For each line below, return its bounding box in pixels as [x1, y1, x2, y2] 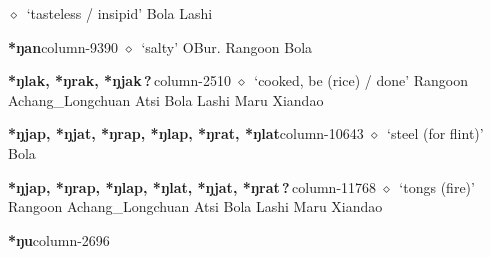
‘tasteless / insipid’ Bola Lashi [26, 3, 213, 23]
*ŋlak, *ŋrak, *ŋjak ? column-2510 [8, 70, 231, 91]
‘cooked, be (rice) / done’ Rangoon [254, 70, 469, 91]
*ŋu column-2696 [8, 229, 110, 250]
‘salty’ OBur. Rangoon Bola [141, 36, 313, 57]
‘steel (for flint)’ [387, 123, 484, 144]
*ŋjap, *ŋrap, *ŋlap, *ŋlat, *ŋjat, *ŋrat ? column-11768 [8, 176, 377, 197]
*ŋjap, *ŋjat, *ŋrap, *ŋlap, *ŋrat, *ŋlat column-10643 [8, 123, 364, 144]
